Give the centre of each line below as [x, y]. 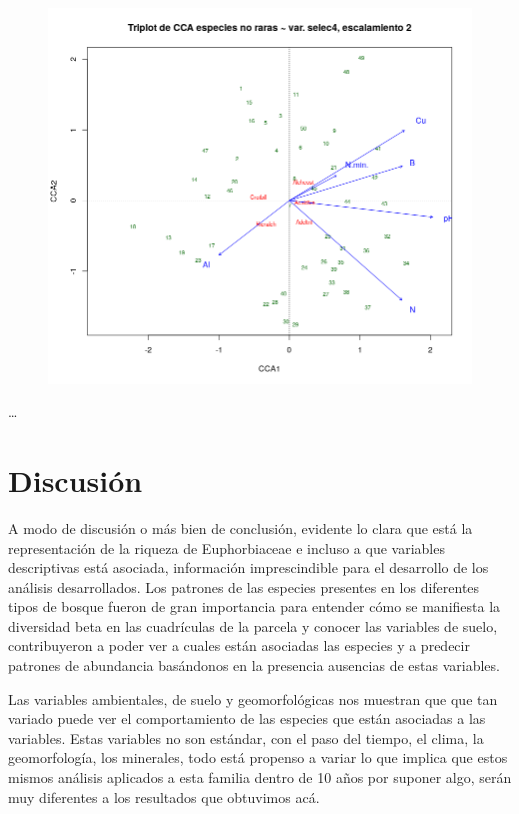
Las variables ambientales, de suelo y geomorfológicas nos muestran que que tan [253, 698]
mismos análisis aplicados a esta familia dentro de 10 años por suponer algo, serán [260, 777]
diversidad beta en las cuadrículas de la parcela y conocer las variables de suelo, [253, 625]
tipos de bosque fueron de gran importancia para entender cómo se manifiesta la [254, 606]
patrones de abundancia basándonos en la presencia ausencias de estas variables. [254, 665]
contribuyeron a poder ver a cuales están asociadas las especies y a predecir [239, 645]
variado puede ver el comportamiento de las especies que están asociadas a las [247, 718]
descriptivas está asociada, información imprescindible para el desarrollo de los [248, 567]
